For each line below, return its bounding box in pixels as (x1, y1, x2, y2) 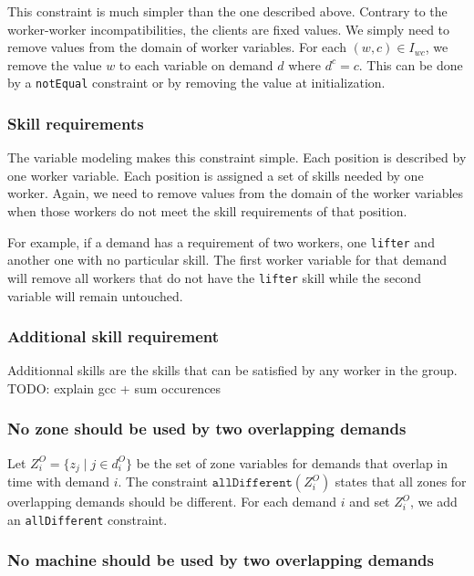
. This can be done (358, 55, 463, 74)
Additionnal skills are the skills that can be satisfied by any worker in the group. (7, 361, 458, 380)
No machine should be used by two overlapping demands (7, 549, 434, 571)
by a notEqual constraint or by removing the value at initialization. (7, 73, 386, 92)
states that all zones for (335, 472, 467, 491)
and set (349, 492, 390, 511)
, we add (410, 492, 458, 511)
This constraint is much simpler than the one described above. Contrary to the (7, 2, 448, 20)
